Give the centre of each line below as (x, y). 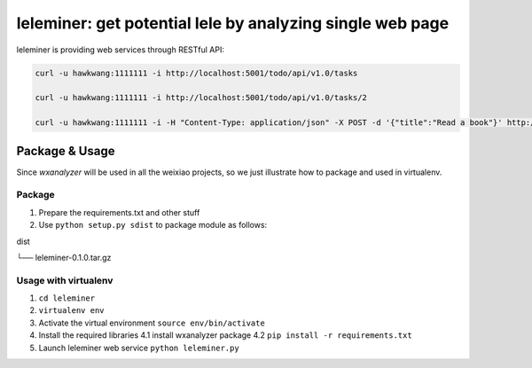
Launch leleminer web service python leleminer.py (139, 348)
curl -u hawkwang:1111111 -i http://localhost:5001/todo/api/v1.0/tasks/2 (201, 98)
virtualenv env (72, 311)
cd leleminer (67, 298)
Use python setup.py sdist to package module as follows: (153, 225)
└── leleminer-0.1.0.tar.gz (64, 257)
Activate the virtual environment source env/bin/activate (152, 323)
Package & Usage (66, 151)
